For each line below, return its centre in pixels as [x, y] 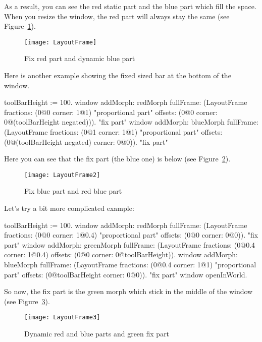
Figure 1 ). [20, 26]
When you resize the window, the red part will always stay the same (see [117, 16]
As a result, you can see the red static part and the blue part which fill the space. [130, 6]
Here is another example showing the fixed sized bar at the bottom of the [118, 75]
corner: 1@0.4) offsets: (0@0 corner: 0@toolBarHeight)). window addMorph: [121, 254]
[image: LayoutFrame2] [62, 175]
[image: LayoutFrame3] [62, 318]
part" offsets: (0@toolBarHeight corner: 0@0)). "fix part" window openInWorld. [126, 274]
